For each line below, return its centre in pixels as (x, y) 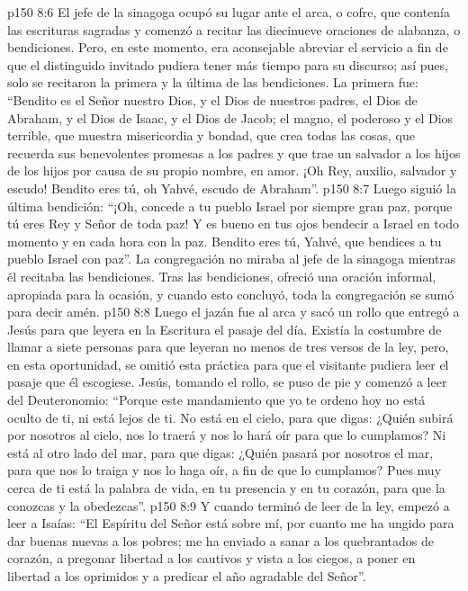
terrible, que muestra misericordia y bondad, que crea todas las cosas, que (211, 135)
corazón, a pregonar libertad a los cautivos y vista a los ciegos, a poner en (211, 558)
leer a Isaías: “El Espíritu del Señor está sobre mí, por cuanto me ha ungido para (231, 523)
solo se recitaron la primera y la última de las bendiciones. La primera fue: (213, 82)
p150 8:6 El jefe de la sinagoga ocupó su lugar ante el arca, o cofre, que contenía (229, 12)
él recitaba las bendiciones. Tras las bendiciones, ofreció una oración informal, (222, 276)
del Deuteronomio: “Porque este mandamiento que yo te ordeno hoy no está (216, 400)
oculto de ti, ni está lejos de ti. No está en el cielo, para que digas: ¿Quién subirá (230, 417)
